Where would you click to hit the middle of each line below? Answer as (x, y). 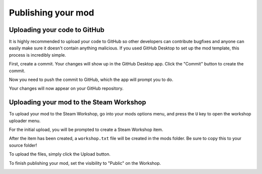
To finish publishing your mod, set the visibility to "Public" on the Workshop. (85, 163)
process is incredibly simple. (38, 55)
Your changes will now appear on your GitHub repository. (66, 88)
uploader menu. (25, 121)
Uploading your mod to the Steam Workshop (78, 103)
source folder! (23, 145)
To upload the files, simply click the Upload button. (60, 154)
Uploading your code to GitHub (57, 30)
